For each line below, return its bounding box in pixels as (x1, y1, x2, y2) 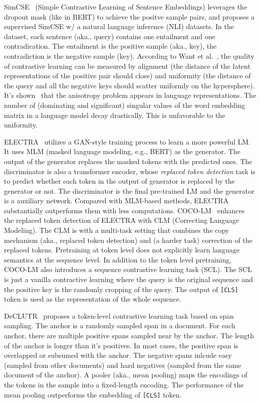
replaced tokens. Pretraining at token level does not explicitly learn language (4, 244, 239, 255)
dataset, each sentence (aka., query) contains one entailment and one (4, 31, 215, 41)
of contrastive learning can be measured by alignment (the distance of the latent (4, 60, 250, 71)
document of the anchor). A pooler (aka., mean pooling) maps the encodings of (4, 369, 247, 380)
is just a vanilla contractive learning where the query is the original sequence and (4, 274, 253, 285)
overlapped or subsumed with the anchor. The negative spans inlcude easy (4, 350, 232, 360)
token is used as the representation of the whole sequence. (4, 294, 181, 304)
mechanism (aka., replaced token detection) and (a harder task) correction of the (4, 234, 252, 245)
